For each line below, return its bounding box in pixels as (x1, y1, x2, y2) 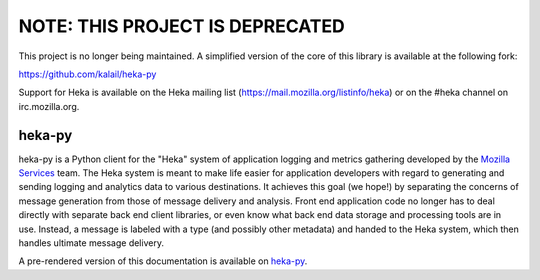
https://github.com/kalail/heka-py (18, 68, 157, 80)
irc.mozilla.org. (18, 100, 80, 112)
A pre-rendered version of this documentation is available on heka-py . (18, 255, 308, 267)
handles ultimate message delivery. (18, 236, 165, 249)
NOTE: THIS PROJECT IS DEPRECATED (18, 15, 345, 37)
